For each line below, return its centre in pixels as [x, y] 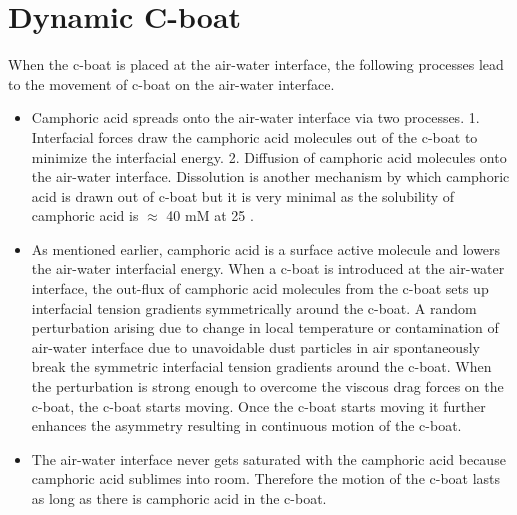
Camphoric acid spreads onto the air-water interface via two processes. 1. [255, 117]
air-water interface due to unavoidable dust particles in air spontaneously [255, 346]
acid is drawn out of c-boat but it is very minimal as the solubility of [243, 195]
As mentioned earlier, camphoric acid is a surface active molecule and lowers [266, 248]
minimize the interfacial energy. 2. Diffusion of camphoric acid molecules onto [269, 156]
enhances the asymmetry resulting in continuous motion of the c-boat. [246, 425]
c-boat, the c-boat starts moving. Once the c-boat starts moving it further [258, 405]
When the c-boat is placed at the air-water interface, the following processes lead [256, 64]
